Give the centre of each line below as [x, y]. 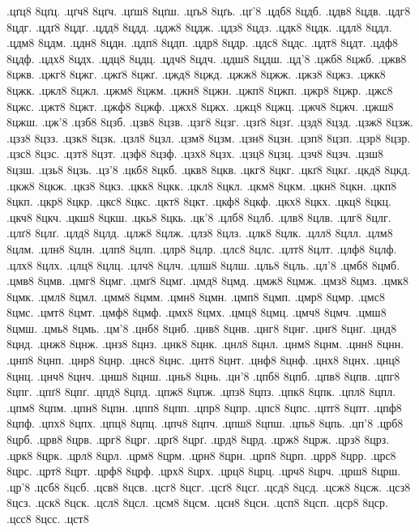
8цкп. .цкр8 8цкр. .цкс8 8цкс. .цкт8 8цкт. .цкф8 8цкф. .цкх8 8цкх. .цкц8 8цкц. [199, 201]
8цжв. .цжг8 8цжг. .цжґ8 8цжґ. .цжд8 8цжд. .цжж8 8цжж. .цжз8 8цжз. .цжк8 [196, 74]
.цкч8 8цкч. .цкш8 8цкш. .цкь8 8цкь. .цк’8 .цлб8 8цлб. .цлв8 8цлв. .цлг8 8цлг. [199, 217]
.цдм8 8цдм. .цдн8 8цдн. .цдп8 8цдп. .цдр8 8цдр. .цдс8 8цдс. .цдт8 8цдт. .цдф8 [202, 43]
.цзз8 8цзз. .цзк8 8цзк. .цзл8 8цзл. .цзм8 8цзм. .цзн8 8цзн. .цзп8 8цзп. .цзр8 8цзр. [209, 137]
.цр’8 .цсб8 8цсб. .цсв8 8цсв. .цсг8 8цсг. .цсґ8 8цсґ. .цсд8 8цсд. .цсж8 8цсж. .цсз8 [209, 486]
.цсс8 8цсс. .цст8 [48, 518]
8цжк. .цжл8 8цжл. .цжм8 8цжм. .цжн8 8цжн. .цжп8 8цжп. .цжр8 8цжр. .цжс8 [200, 89]
